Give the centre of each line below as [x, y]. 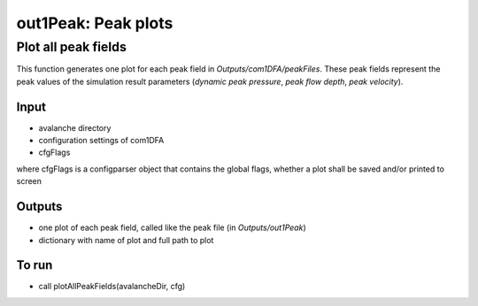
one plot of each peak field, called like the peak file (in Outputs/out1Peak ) [172, 228]
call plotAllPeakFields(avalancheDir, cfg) [112, 287]
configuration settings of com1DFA [101, 141]
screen [29, 181]
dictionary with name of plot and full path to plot [126, 240]
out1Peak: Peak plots [95, 23]
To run [35, 265]
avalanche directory [75, 127]
